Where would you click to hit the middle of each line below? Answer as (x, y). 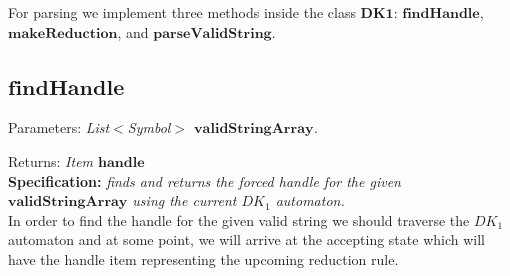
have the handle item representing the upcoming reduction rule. (203, 258)
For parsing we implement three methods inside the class (182, 12)
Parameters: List (59, 127)
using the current (184, 200)
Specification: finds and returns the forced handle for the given (204, 180)
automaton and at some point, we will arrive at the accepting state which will (246, 239)
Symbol (149, 127)
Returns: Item (51, 160)
